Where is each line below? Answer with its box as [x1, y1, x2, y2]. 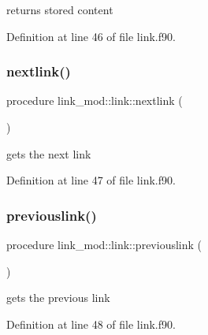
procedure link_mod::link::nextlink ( [6, 92, 183, 109]
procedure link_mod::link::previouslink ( [6, 236, 202, 252]
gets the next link [6, 145, 91, 162]
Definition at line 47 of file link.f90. [6, 172, 176, 188]
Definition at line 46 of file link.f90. [6, 28, 176, 44]
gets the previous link [6, 289, 110, 306]
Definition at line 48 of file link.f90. [6, 315, 176, 332]
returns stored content [6, 2, 113, 17]
